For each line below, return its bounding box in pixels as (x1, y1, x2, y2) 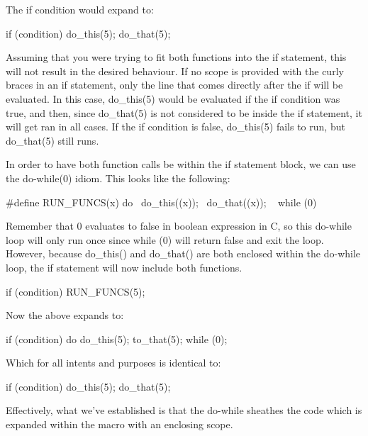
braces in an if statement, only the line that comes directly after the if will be (6, 77, 343, 92)
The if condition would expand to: (6, 2, 154, 16)
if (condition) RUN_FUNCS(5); (6, 284, 145, 298)
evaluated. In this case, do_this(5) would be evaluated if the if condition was (6, 91, 340, 106)
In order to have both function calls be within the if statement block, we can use (6, 157, 356, 172)
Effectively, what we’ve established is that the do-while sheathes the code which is (6, 403, 362, 418)
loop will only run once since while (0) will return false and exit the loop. (6, 232, 324, 247)
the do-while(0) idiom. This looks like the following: (6, 170, 230, 185)
